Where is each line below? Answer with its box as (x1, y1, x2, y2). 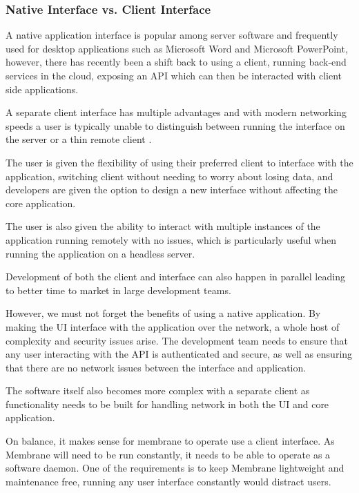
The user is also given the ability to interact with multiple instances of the (6, 219, 320, 233)
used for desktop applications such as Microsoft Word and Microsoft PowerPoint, (6, 41, 348, 55)
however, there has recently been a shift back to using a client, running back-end (6, 55, 347, 69)
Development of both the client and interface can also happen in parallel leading (6, 269, 345, 284)
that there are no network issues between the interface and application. (6, 360, 307, 374)
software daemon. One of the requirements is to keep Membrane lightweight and (6, 461, 345, 475)
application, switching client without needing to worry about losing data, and (6, 168, 333, 183)
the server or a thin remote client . (6, 132, 152, 146)
